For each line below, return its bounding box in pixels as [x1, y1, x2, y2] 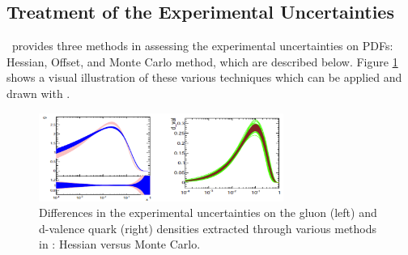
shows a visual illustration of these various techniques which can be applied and [6, 69, 402, 86]
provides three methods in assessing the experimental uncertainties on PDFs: [11, 37, 393, 54]
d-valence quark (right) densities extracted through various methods [39, 219, 377, 236]
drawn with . [6, 84, 70, 101]
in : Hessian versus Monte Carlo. [39, 236, 201, 253]
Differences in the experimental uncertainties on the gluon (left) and [39, 204, 377, 221]
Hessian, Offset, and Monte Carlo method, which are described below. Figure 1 [6, 53, 398, 70]
